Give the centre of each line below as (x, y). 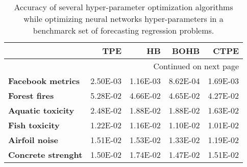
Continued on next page (196, 66)
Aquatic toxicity (41, 110)
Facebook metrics (44, 81)
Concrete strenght (45, 155)
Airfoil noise (33, 140)
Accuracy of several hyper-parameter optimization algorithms (123, 7)
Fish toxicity (34, 125)
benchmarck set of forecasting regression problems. (123, 30)
